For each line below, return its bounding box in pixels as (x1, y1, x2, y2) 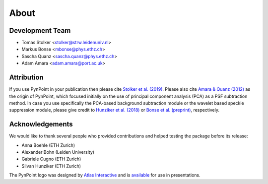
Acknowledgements (9, 120, 73, 128)
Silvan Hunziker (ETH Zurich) (21, 163, 81, 169)
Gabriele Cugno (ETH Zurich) (21, 156, 81, 162)
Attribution (9, 73, 44, 82)
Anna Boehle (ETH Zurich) (21, 142, 75, 148)
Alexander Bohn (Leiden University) (21, 149, 94, 155)
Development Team (9, 26, 71, 35)
